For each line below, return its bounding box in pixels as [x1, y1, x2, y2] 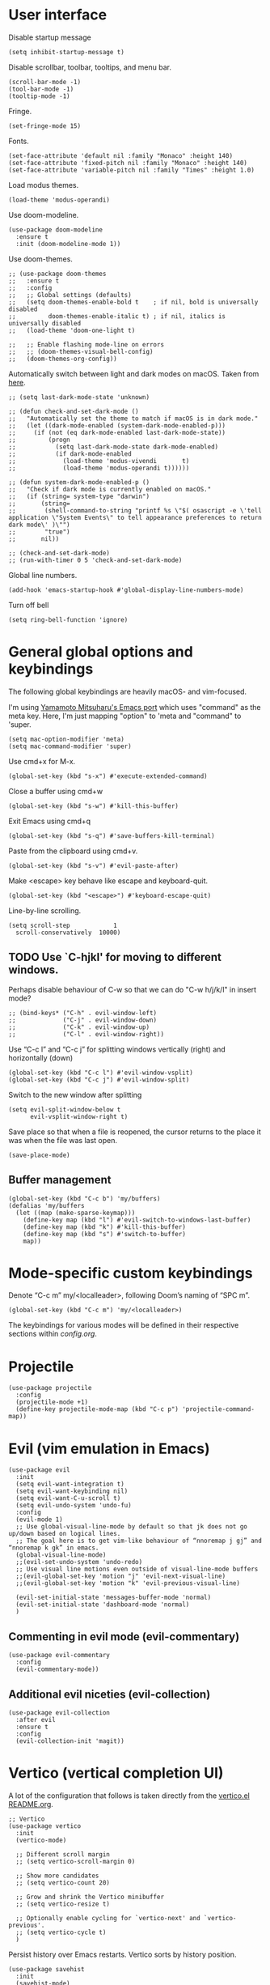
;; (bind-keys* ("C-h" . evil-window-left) [8, 1009, 158, 1017]
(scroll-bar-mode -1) [8, 78, 82, 86]
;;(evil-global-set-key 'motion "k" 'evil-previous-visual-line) [15, 1579, 241, 1588]
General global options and [8, 643, 194, 661]
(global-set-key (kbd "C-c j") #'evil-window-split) [8, 1075, 190, 1084]
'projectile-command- [181, 1405, 255, 1413]
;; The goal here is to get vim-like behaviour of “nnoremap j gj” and [15, 1537, 263, 1545]
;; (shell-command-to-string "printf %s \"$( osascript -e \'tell [8, 506, 263, 515]
